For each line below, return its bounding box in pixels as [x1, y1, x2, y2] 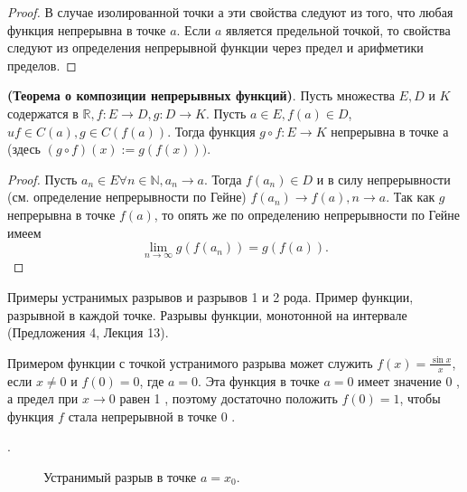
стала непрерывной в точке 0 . [68, 406, 236, 425]
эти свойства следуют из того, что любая [228, 3, 453, 21]
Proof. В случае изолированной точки [7, 3, 214, 21]
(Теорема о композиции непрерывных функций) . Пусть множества [7, 86, 395, 105]
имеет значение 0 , [358, 371, 461, 390]
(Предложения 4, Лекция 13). [7, 323, 169, 342]
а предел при [7, 389, 79, 408]
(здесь [7, 139, 42, 158]
